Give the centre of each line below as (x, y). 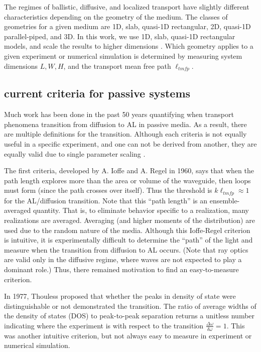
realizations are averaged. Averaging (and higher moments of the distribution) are (129, 220)
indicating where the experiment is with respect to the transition (104, 325)
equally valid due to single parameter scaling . (75, 153)
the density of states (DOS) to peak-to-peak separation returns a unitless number (129, 316)
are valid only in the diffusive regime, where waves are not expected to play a (123, 259)
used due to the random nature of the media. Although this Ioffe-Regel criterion (127, 230)
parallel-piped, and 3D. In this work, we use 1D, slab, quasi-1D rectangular (120, 36)
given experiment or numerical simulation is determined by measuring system (123, 55)
